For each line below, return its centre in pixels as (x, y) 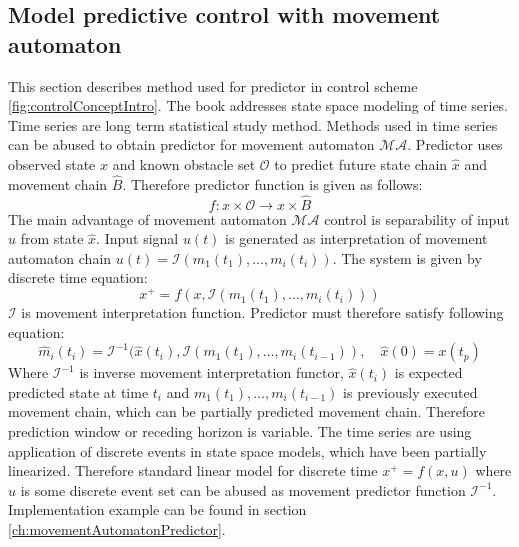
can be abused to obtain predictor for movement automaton (191, 144)
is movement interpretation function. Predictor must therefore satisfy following (262, 312)
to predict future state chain (361, 163)
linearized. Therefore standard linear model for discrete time (193, 470)
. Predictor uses (455, 144)
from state (52, 238)
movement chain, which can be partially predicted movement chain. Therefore (246, 411)
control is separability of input (417, 218)
